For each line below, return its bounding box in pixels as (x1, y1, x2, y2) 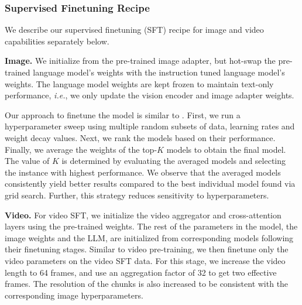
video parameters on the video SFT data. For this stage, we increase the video (5, 254, 286, 266)
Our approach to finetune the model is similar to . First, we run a (5, 108, 241, 121)
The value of (5, 155, 50, 167)
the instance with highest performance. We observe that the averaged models (5, 166, 281, 178)
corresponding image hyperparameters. (5, 289, 143, 301)
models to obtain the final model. (166, 143, 286, 155)
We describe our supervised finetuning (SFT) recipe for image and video (5, 23, 264, 36)
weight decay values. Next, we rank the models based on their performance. (5, 131, 276, 143)
